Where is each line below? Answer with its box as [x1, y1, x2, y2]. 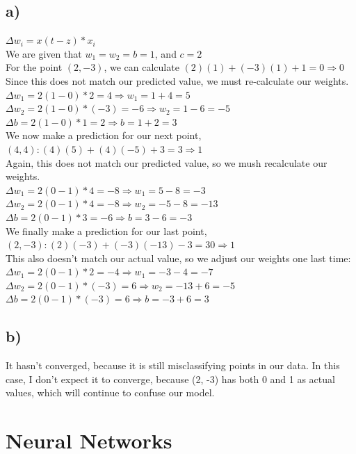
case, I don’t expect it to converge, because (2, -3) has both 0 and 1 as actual [6, 371, 335, 386]
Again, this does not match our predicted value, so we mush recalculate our [6, 155, 327, 170]
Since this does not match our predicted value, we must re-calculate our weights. [6, 73, 349, 88]
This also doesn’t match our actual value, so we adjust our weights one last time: [6, 250, 351, 265]
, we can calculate [104, 60, 179, 74]
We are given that [6, 46, 82, 60]
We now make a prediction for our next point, [6, 128, 202, 143]
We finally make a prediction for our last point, [6, 223, 207, 238]
